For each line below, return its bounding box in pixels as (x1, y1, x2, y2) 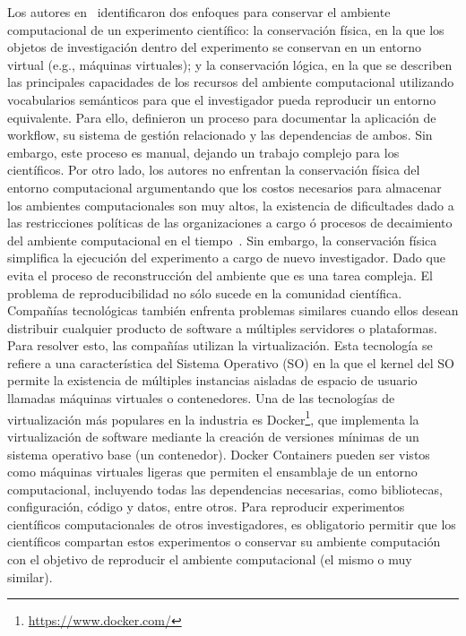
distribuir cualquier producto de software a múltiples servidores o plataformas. (7, 318, 437, 337)
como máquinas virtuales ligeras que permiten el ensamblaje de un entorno (7, 462, 418, 481)
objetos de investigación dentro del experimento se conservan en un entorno (7, 38, 422, 56)
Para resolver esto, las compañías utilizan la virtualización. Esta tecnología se (7, 336, 433, 355)
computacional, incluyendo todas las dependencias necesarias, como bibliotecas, (7, 479, 443, 498)
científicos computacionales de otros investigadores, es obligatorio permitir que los (7, 514, 456, 533)
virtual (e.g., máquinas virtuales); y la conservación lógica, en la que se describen (7, 55, 453, 73)
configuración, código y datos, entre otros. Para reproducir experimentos (7, 497, 405, 516)
